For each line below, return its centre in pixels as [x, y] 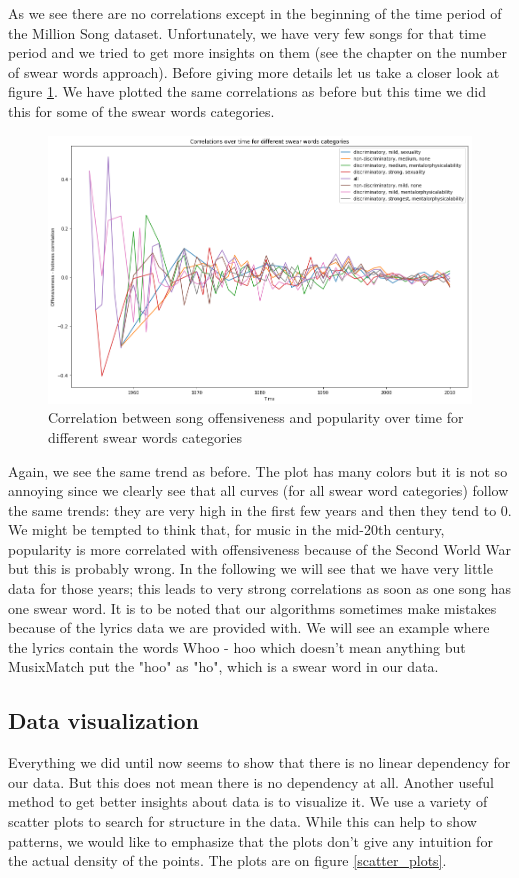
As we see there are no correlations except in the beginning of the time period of [255, 13]
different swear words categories [145, 436]
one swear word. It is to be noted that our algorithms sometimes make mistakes [252, 607]
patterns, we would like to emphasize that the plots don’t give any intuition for [250, 840]
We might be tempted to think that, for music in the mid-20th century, [226, 529]
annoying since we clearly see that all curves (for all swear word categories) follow [258, 490]
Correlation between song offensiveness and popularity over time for [256, 417]
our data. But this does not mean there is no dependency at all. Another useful [251, 781]
